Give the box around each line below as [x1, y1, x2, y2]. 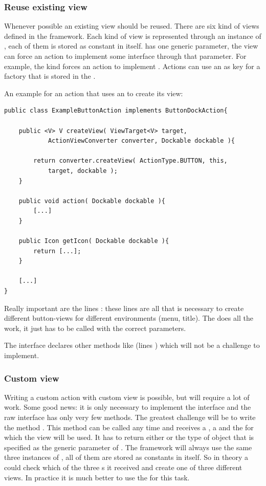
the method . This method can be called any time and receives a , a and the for [4, 422, 254, 432]
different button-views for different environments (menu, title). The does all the [4, 313, 253, 323]
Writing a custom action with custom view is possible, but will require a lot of [4, 391, 250, 402]
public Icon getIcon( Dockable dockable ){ [18, 237, 169, 245]
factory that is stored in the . [4, 71, 96, 81]
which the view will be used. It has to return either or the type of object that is [4, 432, 254, 443]
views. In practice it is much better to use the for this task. [4, 472, 190, 482]
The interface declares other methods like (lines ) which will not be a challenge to [4, 340, 260, 350]
